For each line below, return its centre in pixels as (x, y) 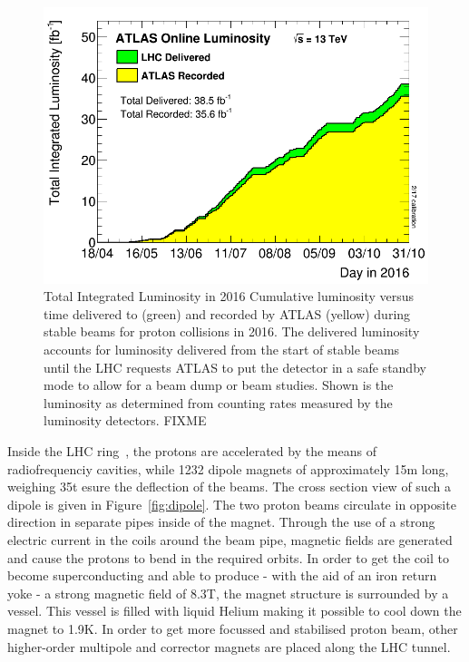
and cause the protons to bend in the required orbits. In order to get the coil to (228, 557)
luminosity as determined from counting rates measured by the (218, 402)
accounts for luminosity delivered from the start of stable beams (222, 350)
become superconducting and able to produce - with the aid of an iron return (222, 575)
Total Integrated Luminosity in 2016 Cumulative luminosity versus (229, 296)
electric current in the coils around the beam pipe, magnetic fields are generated (230, 539)
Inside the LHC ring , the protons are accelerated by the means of (192, 451)
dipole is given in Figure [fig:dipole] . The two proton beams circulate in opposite (232, 504)
